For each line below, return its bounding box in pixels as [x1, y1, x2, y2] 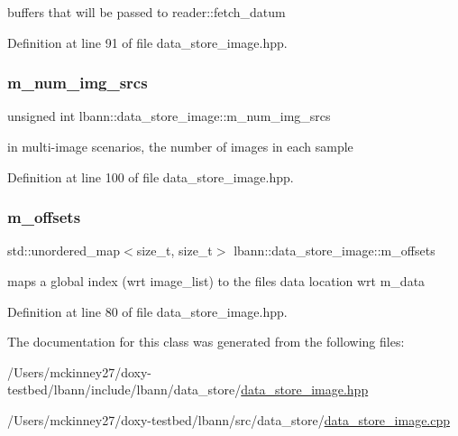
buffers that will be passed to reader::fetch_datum [7, 3, 286, 21]
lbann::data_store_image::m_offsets [234, 241, 435, 260]
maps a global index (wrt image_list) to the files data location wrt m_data [7, 272, 426, 290]
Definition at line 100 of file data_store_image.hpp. [7, 167, 294, 186]
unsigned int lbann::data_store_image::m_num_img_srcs [7, 107, 331, 125]
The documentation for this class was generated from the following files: [7, 332, 405, 351]
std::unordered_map [7, 241, 121, 260]
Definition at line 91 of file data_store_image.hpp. [7, 32, 288, 51]
